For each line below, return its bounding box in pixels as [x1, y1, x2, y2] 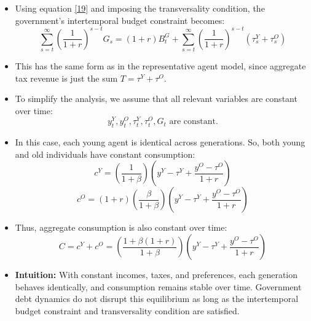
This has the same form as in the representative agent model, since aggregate [15, 60, 306, 72]
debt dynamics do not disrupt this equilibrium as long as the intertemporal [15, 292, 299, 305]
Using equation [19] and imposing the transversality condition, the [15, 2, 265, 14]
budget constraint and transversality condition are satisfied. [15, 304, 240, 317]
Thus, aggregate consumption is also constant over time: [15, 221, 227, 234]
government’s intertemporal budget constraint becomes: [15, 14, 225, 26]
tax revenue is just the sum [15, 71, 118, 84]
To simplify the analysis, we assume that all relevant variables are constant [15, 92, 297, 105]
